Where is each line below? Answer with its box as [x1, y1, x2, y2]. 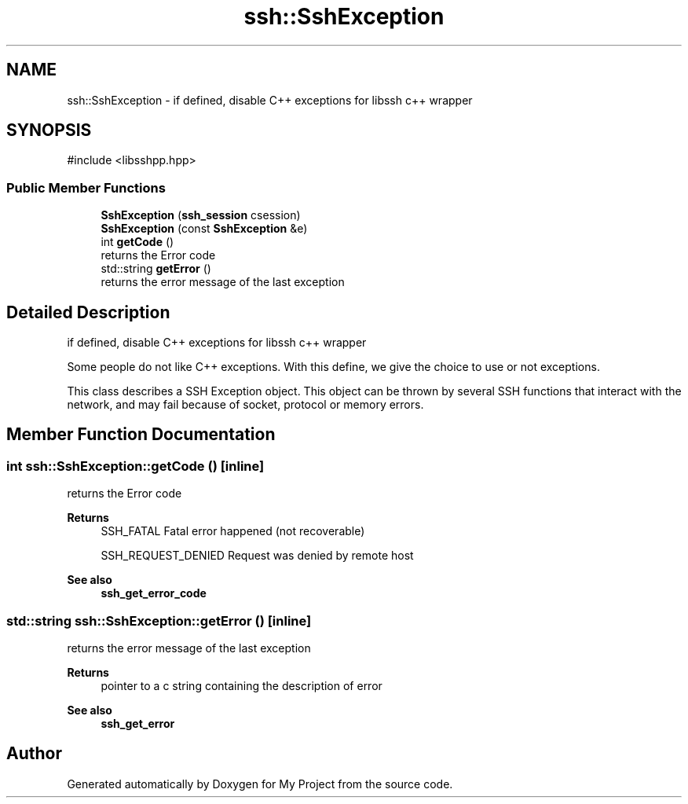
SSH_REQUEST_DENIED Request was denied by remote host [101, 549, 414, 563]
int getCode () [101, 235, 174, 249]
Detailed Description [6, 302, 170, 322]
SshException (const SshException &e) [101, 222, 308, 236]
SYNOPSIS [6, 120, 92, 141]
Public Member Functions [6, 179, 166, 196]
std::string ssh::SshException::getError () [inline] [6, 612, 312, 629]
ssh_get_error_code [101, 586, 207, 600]
